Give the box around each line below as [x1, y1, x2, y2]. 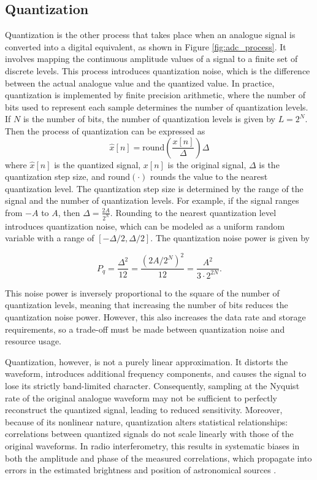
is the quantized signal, [54, 158, 141, 171]
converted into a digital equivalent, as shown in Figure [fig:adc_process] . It [5, 40, 286, 53]
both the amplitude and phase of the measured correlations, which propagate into [5, 451, 312, 464]
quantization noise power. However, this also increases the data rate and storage [5, 311, 306, 323]
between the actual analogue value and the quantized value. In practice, [5, 76, 275, 89]
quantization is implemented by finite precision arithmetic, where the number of [5, 88, 305, 101]
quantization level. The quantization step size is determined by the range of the [5, 182, 304, 195]
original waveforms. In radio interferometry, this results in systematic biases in [5, 439, 300, 452]
